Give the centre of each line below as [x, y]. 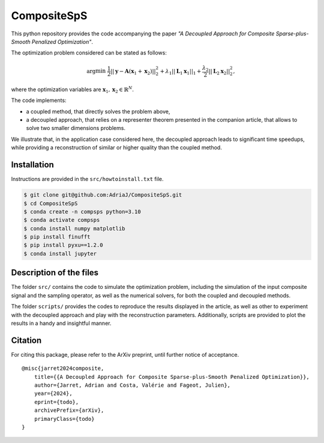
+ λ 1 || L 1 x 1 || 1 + [181, 72]
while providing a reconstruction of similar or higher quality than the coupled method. [116, 147]
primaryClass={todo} [64, 419]
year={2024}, [53, 394]
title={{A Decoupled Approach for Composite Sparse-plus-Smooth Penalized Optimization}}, [172, 377]
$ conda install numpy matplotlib [74, 228]
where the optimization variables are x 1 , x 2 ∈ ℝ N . [73, 90]
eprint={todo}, [56, 402]
